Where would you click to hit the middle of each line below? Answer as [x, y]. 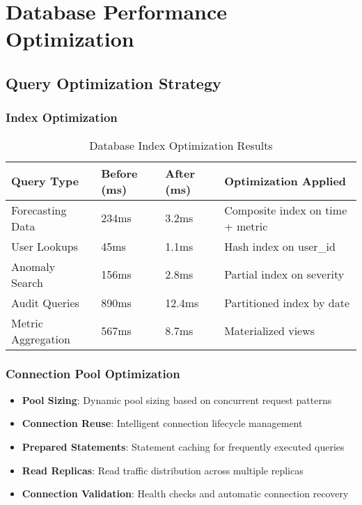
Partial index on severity [284, 274]
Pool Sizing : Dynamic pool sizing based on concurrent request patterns [177, 399]
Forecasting [39, 210]
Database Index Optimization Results [181, 145]
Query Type [45, 181]
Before [119, 173]
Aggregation [41, 339]
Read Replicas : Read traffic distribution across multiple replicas [163, 470]
